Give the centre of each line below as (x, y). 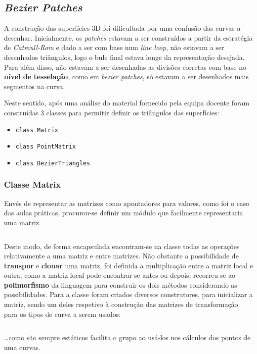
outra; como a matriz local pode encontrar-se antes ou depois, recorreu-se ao (120, 275)
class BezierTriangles (53, 163)
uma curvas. (22, 347)
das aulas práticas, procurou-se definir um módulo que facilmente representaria (124, 213)
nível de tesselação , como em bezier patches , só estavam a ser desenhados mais (126, 76)
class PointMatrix (46, 147)
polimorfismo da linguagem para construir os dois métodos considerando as (121, 284)
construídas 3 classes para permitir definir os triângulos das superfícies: (112, 112)
